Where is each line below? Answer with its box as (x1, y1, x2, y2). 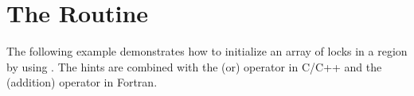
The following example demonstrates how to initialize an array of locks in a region (6, 43, 408, 60)
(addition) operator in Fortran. (6, 74, 158, 90)
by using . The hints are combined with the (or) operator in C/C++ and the (6, 58, 382, 75)
